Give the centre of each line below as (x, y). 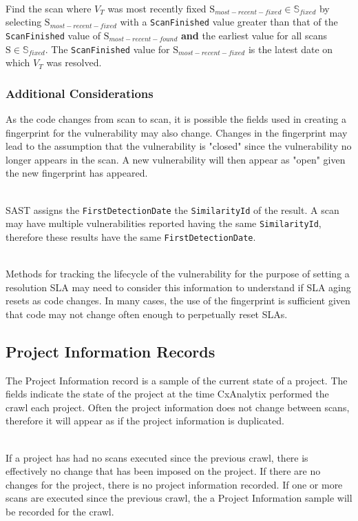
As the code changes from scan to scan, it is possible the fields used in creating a (176, 118)
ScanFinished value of (53, 35)
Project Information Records (110, 351)
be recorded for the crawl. (60, 512)
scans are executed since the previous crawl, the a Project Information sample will (179, 498)
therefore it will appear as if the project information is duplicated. (145, 421)
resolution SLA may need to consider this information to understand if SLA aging (178, 287)
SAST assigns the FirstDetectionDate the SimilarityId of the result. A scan (172, 209)
